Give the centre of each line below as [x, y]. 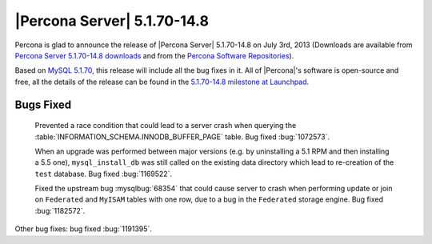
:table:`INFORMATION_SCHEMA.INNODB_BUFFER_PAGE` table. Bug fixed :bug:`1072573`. [182, 137]
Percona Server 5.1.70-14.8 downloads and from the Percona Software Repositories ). [154, 55]
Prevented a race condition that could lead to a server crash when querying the [166, 126]
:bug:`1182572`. [60, 210]
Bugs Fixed [43, 104]
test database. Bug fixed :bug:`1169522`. [103, 174]
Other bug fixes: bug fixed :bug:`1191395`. [83, 229]
